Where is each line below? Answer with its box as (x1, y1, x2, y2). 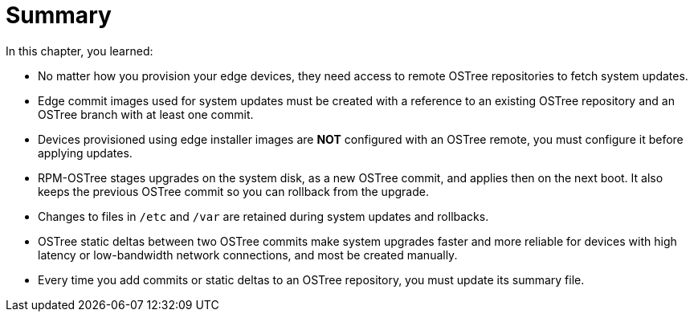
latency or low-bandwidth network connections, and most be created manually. (38, 247, 458, 262)
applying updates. (38, 145, 133, 160)
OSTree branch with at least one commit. (38, 107, 254, 121)
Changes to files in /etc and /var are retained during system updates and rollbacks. (38, 209, 489, 223)
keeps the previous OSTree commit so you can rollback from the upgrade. (38, 184, 429, 198)
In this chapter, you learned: (6, 43, 153, 58)
